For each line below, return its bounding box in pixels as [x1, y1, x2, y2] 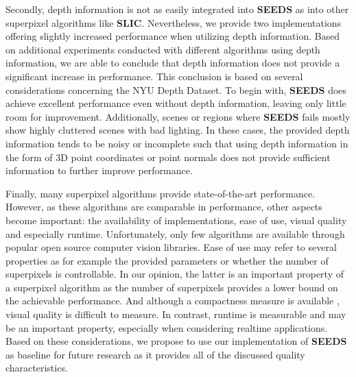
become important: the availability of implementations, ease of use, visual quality [5, 212, 347, 227]
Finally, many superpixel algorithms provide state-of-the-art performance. [5, 186, 316, 200]
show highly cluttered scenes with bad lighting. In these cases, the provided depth [5, 123, 350, 137]
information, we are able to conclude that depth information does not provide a [5, 56, 340, 70]
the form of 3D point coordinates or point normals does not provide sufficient [5, 149, 331, 164]
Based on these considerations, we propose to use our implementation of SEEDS [5, 334, 347, 348]
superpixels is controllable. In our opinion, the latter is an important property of [5, 267, 344, 281]
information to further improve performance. [5, 163, 193, 178]
